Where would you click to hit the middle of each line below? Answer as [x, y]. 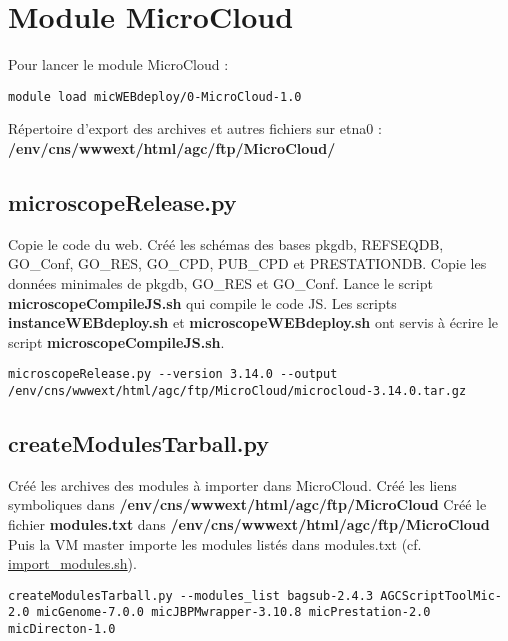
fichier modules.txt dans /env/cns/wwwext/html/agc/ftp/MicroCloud [249, 524]
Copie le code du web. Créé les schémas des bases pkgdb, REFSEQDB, [226, 243]
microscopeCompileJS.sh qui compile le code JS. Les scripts [202, 302]
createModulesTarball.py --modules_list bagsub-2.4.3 [191, 595]
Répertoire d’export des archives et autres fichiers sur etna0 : [195, 128]
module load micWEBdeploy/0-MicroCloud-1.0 [155, 96]
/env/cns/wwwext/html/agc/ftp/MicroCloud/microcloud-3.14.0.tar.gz [237, 390]
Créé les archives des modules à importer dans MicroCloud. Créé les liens [232, 484]
